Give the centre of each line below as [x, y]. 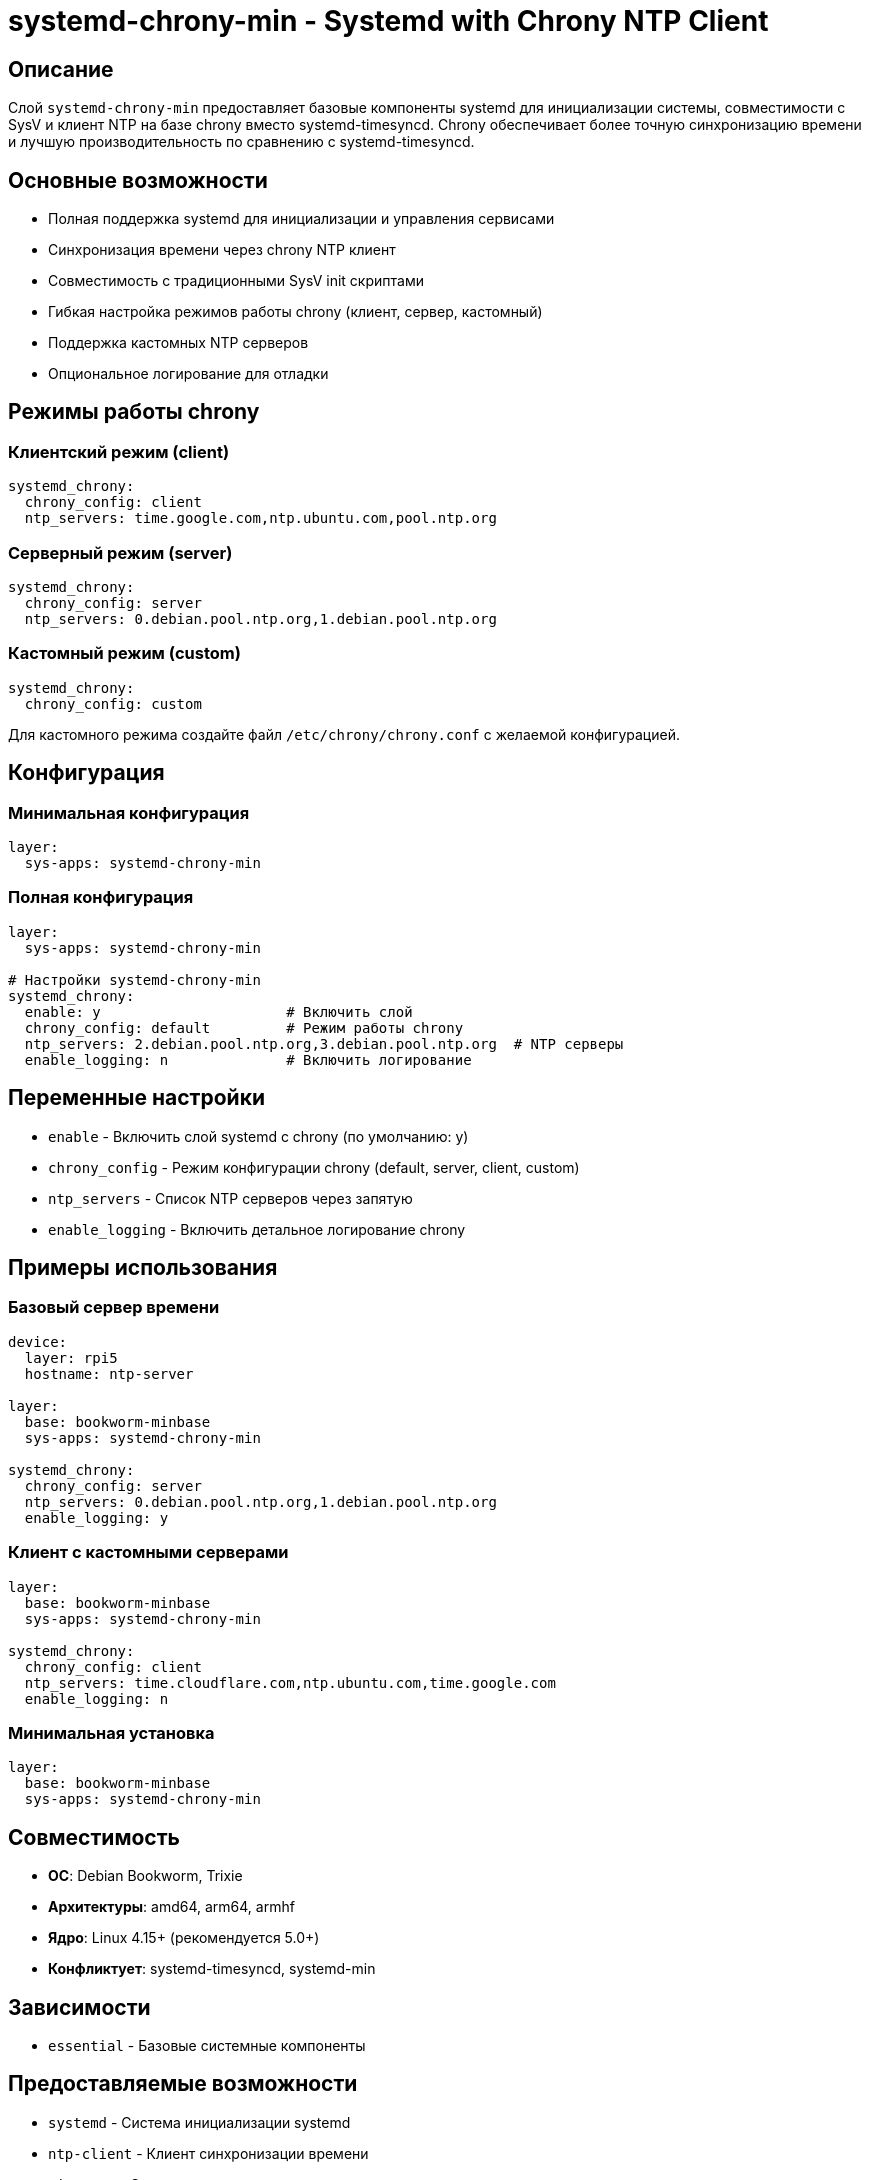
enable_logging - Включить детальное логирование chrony [257, 1229]
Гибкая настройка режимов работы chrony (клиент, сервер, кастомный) [295, 312]
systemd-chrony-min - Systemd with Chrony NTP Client [388, 21]
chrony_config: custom [113, 703]
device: [38, 1341]
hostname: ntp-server [109, 1373]
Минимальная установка [111, 1732]
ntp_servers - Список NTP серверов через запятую [230, 1198]
